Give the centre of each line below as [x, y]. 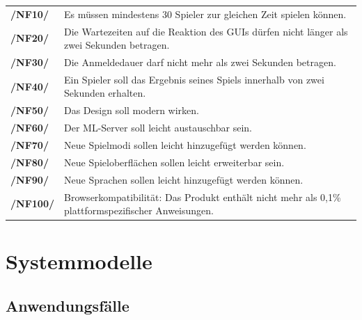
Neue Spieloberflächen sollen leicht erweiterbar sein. [174, 162]
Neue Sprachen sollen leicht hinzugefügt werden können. [184, 179]
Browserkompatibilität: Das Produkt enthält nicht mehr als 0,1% [203, 197]
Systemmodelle [79, 261]
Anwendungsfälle [68, 305]
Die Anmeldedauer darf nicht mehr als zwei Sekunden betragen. [200, 62]
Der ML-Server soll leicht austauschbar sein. [158, 128]
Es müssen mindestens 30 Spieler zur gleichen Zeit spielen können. [205, 14]
